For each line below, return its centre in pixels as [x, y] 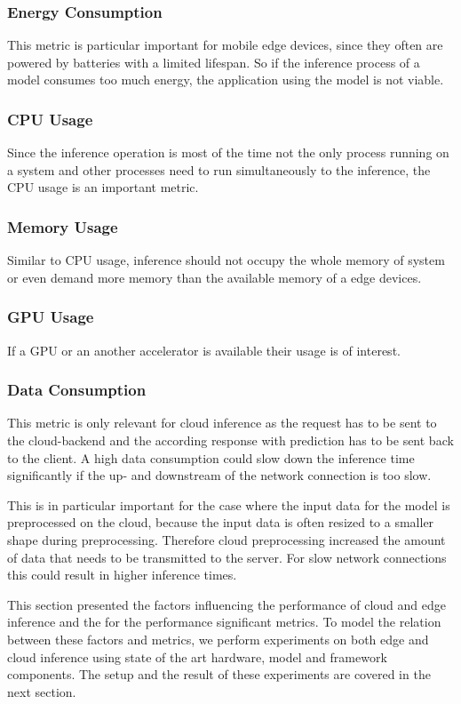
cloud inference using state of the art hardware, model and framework [197, 656]
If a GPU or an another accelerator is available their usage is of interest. [204, 350]
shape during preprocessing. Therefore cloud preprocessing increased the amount [227, 540]
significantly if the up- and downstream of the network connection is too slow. [219, 475]
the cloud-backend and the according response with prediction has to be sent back [230, 440]
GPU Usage [51, 317]
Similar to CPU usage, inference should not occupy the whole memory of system [226, 260]
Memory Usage [63, 226]
